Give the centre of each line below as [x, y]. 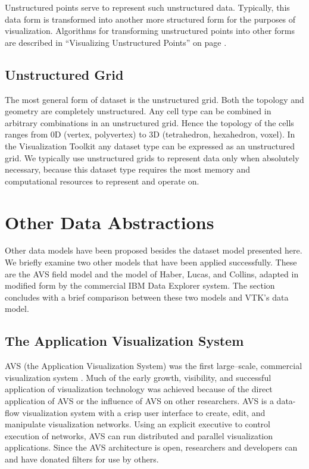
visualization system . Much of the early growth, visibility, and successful [138, 377]
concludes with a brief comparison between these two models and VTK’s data [147, 297]
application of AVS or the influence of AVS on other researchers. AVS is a [139, 401]
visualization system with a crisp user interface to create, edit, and [144, 412]
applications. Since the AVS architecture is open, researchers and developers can [151, 447]
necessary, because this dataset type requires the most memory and [128, 169]
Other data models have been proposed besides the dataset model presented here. [154, 250]
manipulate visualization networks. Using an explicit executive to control [138, 424]
